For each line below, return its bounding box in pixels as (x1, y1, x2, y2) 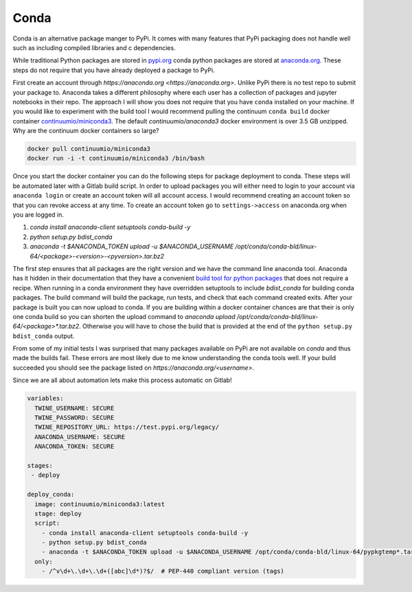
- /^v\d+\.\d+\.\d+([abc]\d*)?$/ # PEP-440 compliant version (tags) (41, 567, 285, 576)
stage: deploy (34, 510, 82, 517)
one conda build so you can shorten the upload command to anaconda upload (12, 312, 236, 320)
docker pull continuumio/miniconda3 (27, 145, 151, 153)
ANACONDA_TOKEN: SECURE (34, 442, 115, 451)
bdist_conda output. (12, 331, 75, 340)
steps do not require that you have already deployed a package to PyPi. (12, 66, 216, 74)
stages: (27, 462, 53, 469)
